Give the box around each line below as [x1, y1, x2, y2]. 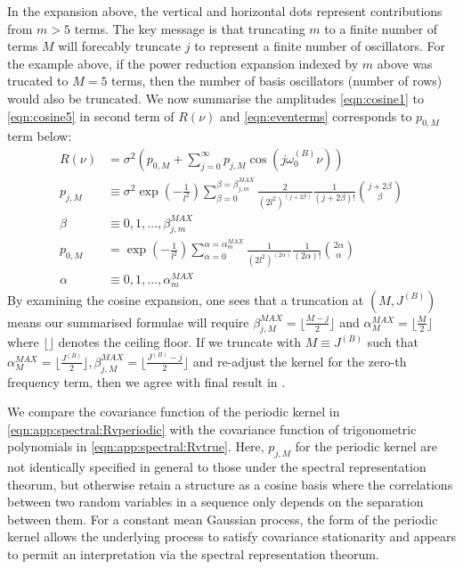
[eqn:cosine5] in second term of [7, 106, 175, 125]
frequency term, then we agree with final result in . [7, 372, 286, 391]
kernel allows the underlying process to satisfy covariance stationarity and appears [7, 527, 456, 546]
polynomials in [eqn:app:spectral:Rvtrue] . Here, [7, 437, 264, 456]
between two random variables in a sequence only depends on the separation [7, 492, 424, 511]
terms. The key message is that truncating [74, 19, 305, 37]
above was [377, 54, 433, 72]
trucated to [7, 71, 69, 90]
